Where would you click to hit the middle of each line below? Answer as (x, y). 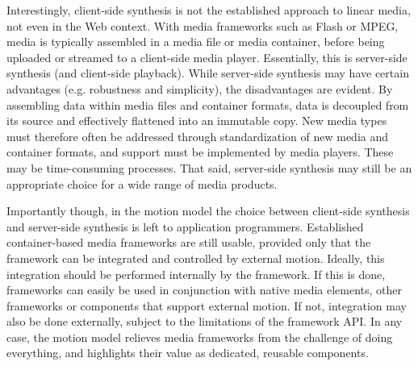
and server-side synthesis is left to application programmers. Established (185, 226)
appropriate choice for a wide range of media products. (142, 183)
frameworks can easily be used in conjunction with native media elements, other (205, 290)
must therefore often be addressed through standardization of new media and (198, 136)
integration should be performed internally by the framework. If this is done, (196, 274)
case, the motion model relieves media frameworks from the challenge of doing (200, 337)
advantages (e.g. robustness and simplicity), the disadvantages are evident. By (200, 88)
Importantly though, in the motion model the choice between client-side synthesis (208, 211)
